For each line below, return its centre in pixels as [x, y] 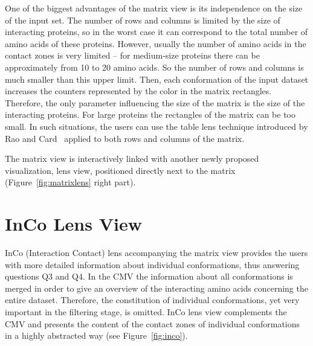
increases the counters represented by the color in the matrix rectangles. [138, 91]
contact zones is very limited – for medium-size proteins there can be [132, 55]
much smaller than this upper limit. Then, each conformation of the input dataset [157, 79]
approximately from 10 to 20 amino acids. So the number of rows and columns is [154, 67]
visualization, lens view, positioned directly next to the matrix [120, 170]
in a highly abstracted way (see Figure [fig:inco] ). [96, 335]
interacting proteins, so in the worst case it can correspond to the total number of [156, 32]
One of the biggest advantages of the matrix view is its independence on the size [154, 8]
